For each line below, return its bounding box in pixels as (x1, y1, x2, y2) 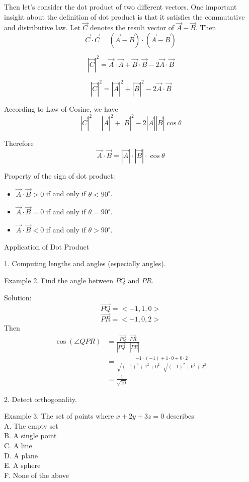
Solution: (4, 292, 32, 302)
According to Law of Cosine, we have (4, 104, 118, 114)
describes (166, 411, 194, 421)
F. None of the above (4, 469, 69, 480)
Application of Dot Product (4, 241, 90, 252)
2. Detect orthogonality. (4, 393, 77, 404)
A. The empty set (4, 420, 58, 431)
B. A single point (4, 430, 57, 441)
